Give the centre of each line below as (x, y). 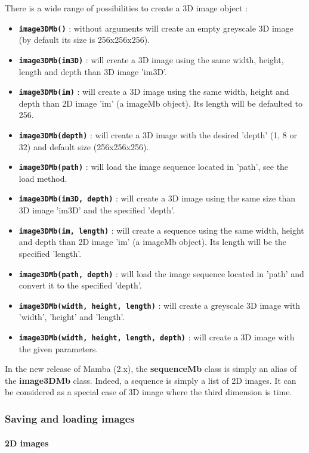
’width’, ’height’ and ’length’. (72, 317)
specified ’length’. (50, 253)
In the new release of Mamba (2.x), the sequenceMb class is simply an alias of (151, 369)
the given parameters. (58, 348)
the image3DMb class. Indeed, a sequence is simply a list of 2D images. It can (151, 380)
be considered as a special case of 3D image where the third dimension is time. (149, 392)
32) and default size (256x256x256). (84, 146)
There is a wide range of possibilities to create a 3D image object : (126, 8)
